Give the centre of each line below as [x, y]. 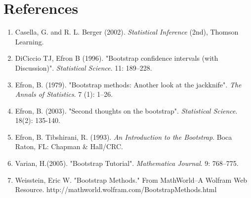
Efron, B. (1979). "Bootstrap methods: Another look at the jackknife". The [128, 84]
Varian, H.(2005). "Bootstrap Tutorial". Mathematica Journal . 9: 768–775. [127, 163]
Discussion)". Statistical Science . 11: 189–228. [84, 67]
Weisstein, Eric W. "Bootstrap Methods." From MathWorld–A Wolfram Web [131, 179]
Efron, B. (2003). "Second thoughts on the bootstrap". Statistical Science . [126, 110]
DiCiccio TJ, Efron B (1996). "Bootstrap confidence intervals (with [117, 58]
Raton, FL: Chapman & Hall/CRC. [69, 146]
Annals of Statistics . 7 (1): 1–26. [64, 94]
